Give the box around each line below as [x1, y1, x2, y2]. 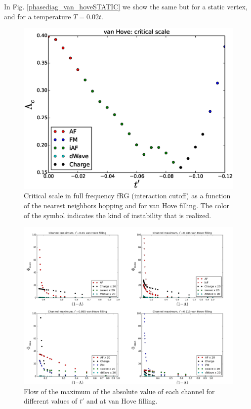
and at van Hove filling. [86, 396, 158, 406]
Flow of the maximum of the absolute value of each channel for [24, 386, 215, 396]
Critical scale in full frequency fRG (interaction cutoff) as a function [24, 190, 231, 201]
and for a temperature [4, 11, 71, 21]
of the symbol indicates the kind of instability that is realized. [24, 210, 211, 220]
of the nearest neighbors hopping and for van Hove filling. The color [24, 200, 230, 210]
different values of [24, 396, 78, 406]
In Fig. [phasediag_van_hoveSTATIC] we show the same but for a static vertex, [4, 1, 248, 11]
